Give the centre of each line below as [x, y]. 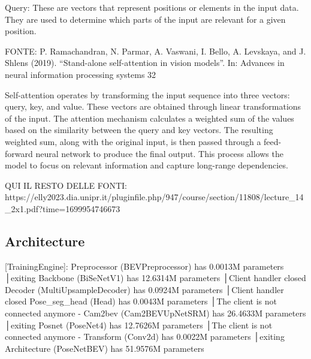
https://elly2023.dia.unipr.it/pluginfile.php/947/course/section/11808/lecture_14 [154, 197]
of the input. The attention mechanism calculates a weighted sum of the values [150, 118]
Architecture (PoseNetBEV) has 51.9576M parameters [105, 348]
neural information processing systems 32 [81, 74]
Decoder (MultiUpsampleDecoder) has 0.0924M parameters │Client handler [144, 289]
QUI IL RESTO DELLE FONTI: [66, 185]
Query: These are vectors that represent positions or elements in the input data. [152, 7]
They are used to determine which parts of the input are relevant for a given [145, 19]
